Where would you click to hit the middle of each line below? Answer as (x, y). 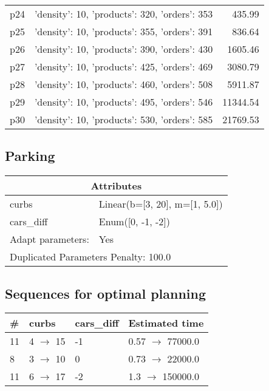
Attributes (116, 186)
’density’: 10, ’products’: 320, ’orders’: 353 (124, 14)
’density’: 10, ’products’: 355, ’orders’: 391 (124, 31)
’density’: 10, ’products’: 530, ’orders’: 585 (124, 119)
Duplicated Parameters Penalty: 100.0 (90, 257)
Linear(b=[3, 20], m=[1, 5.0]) (161, 204)
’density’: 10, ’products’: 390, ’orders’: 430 (124, 49)
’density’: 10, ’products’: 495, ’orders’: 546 (124, 102)
